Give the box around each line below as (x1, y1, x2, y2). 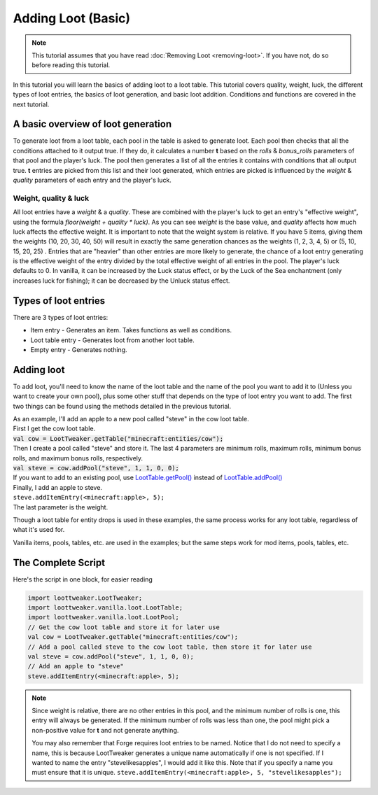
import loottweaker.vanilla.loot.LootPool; (27, 613, 180, 621)
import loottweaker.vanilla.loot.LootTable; (27, 603, 183, 612)
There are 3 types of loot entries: (13, 313, 108, 321)
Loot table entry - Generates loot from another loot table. (30, 336, 195, 344)
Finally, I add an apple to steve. (13, 483, 103, 491)
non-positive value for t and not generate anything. (31, 726, 179, 734)
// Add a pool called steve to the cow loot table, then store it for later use (27, 642, 312, 651)
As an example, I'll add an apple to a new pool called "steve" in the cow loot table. (13, 415, 249, 423)
